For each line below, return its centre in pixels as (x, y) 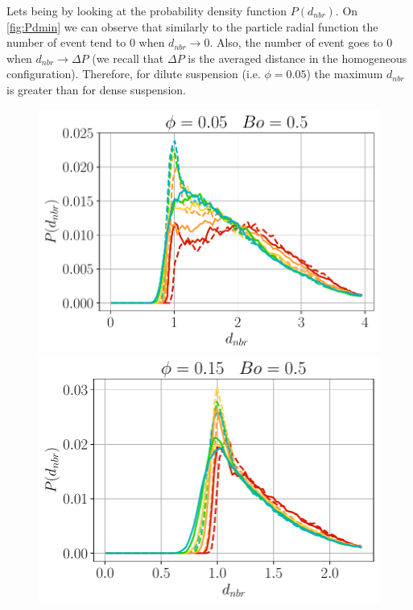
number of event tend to (66, 42)
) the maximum (345, 74)
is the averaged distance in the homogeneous (297, 58)
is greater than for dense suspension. (96, 89)
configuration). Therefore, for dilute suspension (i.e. (134, 74)
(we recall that (128, 58)
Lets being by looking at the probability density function (147, 10)
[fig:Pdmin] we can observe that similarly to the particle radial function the (192, 26)
